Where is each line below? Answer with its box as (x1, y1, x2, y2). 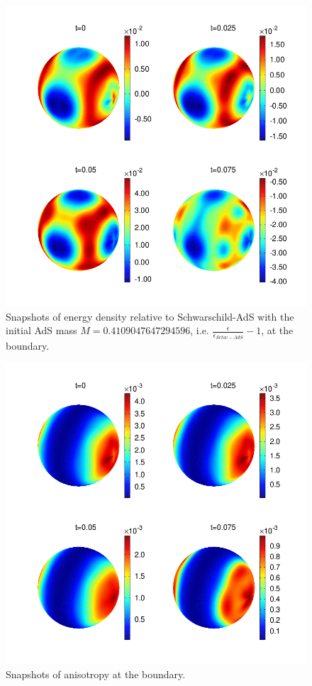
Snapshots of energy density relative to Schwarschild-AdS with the (6, 309, 294, 323)
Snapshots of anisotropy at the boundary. (6, 666, 186, 681)
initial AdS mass (6, 323, 77, 338)
